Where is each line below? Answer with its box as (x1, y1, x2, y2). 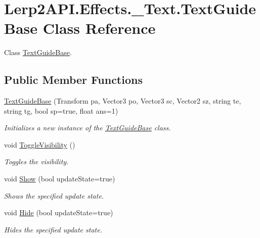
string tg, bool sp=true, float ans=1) (4, 105, 118, 116)
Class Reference (42, 18, 156, 38)
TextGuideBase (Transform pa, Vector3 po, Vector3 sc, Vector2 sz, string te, (4, 96, 241, 106)
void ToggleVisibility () (4, 139, 75, 150)
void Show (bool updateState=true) (4, 173, 115, 184)
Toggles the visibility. (4, 156, 69, 167)
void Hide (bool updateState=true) (4, 207, 113, 218)
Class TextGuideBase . (4, 47, 72, 58)
